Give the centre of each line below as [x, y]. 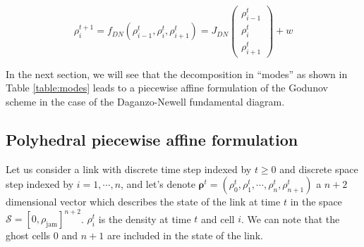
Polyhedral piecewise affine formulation [152, 139]
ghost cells [28, 235]
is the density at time [145, 218]
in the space [316, 202]
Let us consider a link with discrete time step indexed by [129, 169]
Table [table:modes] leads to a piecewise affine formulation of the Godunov [167, 88]
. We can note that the [291, 218]
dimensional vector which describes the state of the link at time [143, 202]
